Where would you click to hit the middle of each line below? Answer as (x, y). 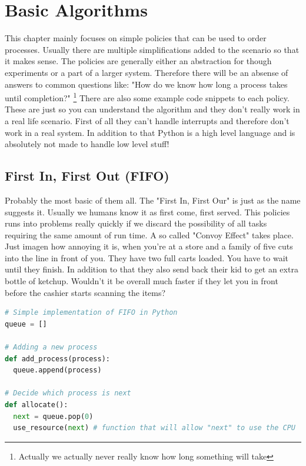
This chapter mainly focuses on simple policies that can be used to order (136, 38)
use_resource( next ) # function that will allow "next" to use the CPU (154, 428)
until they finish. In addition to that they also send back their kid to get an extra (152, 269)
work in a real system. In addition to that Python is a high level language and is (150, 132)
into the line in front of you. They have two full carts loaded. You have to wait (147, 257)
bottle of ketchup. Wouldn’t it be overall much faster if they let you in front (142, 281)
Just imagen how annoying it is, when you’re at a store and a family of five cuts (149, 246)
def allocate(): (36, 405)
